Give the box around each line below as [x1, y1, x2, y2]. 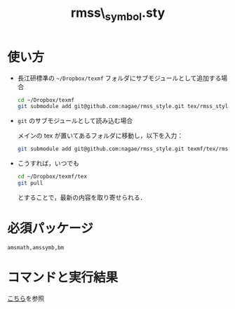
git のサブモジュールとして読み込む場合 [17, 117, 133, 125]
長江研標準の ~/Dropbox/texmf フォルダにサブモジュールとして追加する [17, 74, 222, 82]
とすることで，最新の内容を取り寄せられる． [17, 193, 147, 202]
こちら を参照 [7, 294, 44, 303]
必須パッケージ [7, 221, 93, 237]
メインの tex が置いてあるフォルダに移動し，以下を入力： [17, 131, 184, 140]
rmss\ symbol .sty [70, 5, 166, 23]
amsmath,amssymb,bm [7, 244, 65, 251]
